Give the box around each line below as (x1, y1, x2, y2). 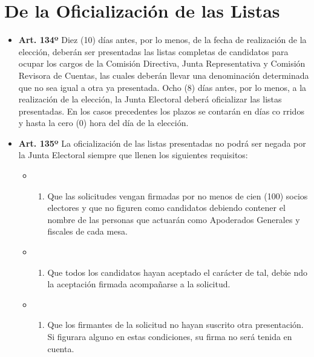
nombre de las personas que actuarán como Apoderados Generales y (47, 213, 300, 225)
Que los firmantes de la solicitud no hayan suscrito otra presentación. (47, 318, 304, 331)
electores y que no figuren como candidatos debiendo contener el (47, 201, 286, 214)
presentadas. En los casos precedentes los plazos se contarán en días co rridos (18, 104, 304, 117)
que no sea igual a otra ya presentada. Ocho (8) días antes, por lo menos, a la (18, 81, 307, 93)
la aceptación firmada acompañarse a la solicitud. (47, 278, 231, 290)
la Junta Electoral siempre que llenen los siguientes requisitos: (18, 148, 248, 161)
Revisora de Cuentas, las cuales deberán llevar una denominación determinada (18, 68, 309, 81)
